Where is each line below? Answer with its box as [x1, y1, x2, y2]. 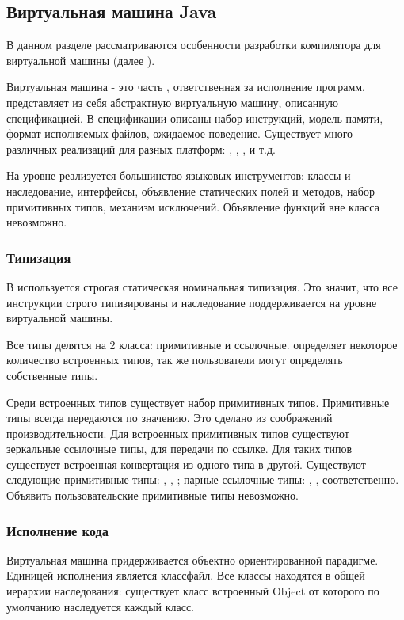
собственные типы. [6, 367, 98, 383]
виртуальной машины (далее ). [6, 51, 155, 68]
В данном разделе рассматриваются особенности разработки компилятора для [6, 36, 381, 53]
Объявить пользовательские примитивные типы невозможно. [6, 487, 299, 504]
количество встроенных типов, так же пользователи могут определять [6, 352, 343, 368]
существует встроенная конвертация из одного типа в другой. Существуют [6, 455, 366, 472]
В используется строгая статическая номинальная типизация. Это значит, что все [6, 278, 398, 295]
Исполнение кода [6, 520, 109, 540]
